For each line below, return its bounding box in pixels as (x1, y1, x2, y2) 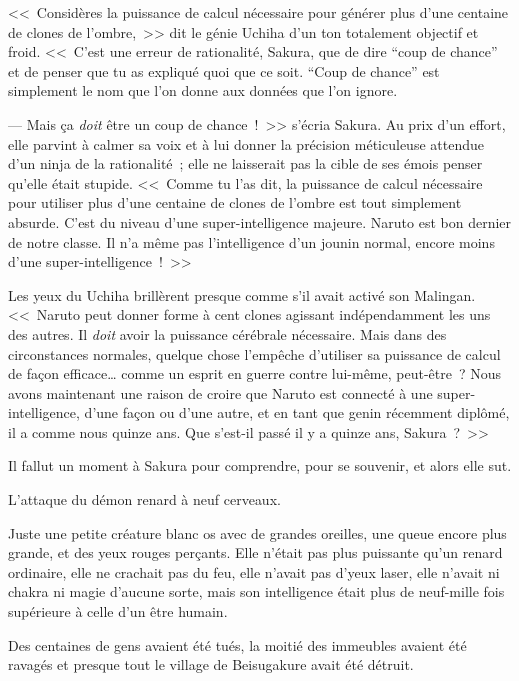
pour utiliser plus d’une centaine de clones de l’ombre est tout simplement (8, 192, 462, 213)
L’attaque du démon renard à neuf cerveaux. (8, 489, 281, 510)
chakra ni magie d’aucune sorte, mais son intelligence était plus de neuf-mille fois (8, 581, 505, 602)
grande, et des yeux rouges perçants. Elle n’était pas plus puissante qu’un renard (8, 542, 503, 563)
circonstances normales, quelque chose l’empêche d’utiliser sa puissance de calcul (8, 343, 501, 364)
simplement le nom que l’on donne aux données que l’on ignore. (8, 80, 398, 101)
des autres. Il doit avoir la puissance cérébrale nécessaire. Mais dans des (8, 323, 447, 344)
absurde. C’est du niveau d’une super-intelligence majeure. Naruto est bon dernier (8, 211, 512, 232)
